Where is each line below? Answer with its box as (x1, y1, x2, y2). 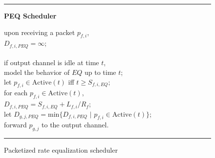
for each (4, 88, 28, 98)
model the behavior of (4, 67, 70, 77)
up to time (84, 67, 116, 77)
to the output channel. (42, 120, 109, 130)
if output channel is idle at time (4, 57, 99, 68)
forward (4, 120, 27, 130)
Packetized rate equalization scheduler (4, 145, 118, 155)
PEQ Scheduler (4, 11, 57, 20)
